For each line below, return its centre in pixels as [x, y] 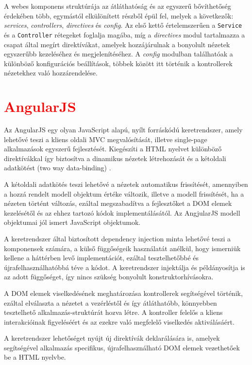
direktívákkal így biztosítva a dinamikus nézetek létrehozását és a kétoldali [115, 158]
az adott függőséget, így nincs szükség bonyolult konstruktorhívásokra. [109, 277]
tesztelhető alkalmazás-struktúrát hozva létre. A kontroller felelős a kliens [113, 312]
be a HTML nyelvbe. [35, 357]
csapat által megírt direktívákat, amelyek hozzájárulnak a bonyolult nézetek [117, 44]
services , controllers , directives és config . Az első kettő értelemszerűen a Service [123, 25]
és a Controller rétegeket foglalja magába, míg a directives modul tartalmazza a [125, 34]
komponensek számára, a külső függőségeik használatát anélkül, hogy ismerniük [122, 248]
